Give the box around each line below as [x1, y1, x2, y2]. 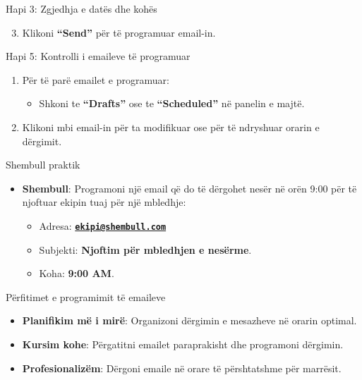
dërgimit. [22, 133, 62, 148]
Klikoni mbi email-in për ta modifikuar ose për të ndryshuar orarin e [22, 119, 320, 134]
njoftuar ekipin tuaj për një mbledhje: [22, 195, 186, 209]
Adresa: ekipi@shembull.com [39, 218, 167, 233]
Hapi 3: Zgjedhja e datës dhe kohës [6, 1, 157, 16]
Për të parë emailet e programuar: [22, 72, 169, 87]
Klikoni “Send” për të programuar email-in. [22, 25, 216, 39]
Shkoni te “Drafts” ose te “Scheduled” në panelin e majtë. [39, 96, 305, 111]
